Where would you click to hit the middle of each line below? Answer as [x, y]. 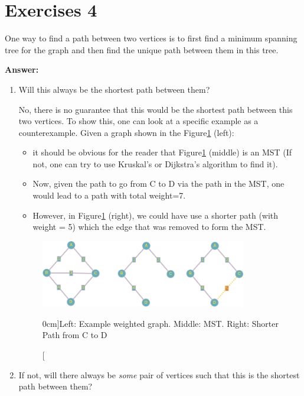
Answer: [22, 69]
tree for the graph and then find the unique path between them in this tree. [142, 49]
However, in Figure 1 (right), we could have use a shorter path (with [156, 215]
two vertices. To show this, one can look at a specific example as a [138, 121]
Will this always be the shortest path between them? [114, 89]
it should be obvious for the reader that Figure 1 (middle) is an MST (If [162, 152]
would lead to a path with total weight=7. [109, 195]
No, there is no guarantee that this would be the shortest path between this [156, 109]
